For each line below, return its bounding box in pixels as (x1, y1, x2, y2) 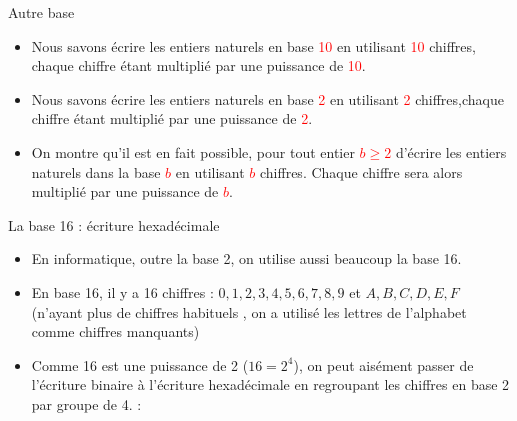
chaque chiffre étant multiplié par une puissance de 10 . (31, 55, 366, 76)
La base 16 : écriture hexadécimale (8, 214, 220, 235)
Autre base (8, 2, 75, 22)
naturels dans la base (31, 161, 161, 182)
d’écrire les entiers (395, 141, 507, 162)
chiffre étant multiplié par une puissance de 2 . (31, 108, 313, 129)
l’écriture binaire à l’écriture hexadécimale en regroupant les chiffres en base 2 (31, 374, 510, 395)
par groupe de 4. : (31, 393, 142, 414)
